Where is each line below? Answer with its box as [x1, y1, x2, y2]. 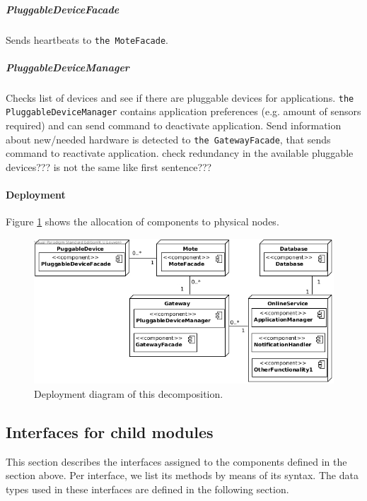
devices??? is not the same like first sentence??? [6, 159, 212, 174]
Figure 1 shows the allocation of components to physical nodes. [6, 214, 279, 229]
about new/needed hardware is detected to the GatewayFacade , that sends [6, 131, 331, 146]
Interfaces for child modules [6, 420, 214, 442]
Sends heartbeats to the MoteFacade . [6, 32, 168, 47]
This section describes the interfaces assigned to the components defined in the [6, 454, 347, 468]
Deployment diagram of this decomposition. [34, 386, 223, 401]
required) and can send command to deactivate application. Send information [6, 118, 342, 133]
